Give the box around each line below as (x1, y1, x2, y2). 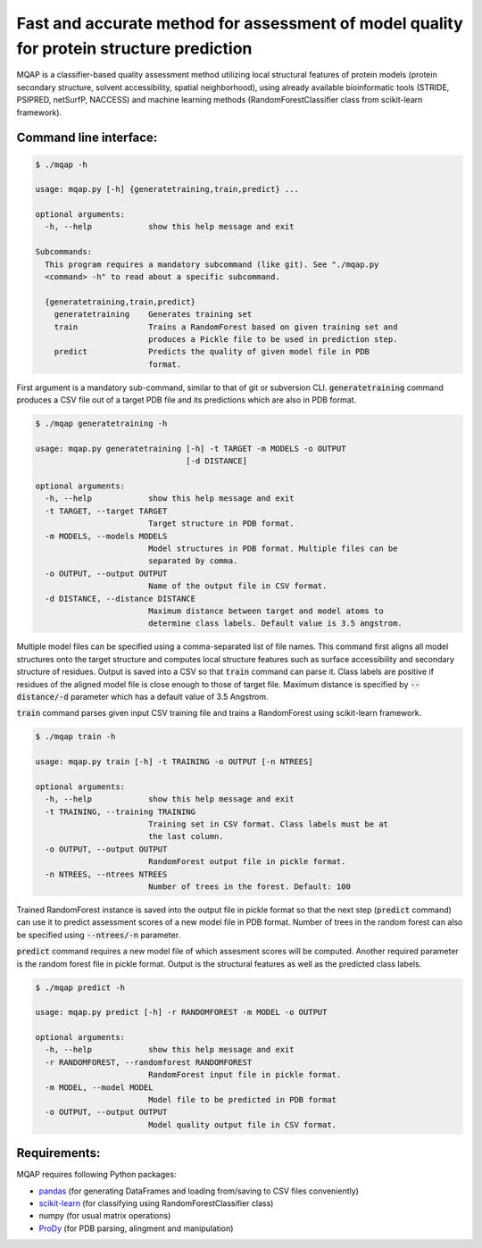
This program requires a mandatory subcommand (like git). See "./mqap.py (45, 259, 379, 270)
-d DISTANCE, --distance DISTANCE (45, 594, 196, 603)
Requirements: (16, 1145, 101, 1161)
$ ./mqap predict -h (35, 982, 125, 993)
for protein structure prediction (16, 38, 253, 58)
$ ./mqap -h (35, 159, 88, 170)
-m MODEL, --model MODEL (45, 1082, 154, 1093)
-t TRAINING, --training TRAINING (45, 806, 196, 817)
